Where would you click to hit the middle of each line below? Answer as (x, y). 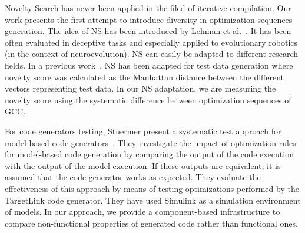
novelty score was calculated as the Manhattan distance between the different (144, 77)
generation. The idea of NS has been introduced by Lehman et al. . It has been (148, 31)
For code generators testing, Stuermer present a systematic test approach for (143, 131)
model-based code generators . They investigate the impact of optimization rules (150, 142)
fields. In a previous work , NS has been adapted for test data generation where (149, 65)
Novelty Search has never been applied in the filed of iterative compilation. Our (148, 8)
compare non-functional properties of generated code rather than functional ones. (151, 223)
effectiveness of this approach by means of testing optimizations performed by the (152, 188)
